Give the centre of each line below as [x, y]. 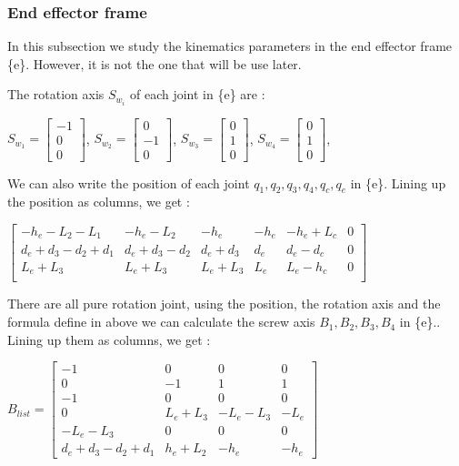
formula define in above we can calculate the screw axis [161, 322]
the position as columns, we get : [99, 202]
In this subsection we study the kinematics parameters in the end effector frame [230, 46]
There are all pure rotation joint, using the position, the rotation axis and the [224, 304]
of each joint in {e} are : [197, 94]
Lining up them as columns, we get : [109, 339]
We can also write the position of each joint [129, 182]
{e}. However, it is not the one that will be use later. [155, 63]
